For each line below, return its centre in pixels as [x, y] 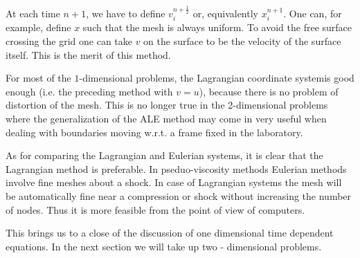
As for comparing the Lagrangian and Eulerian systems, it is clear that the [164, 155]
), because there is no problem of [269, 91]
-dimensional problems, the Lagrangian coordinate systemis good [217, 78]
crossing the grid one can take [69, 41]
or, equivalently [225, 13]
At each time [33, 13]
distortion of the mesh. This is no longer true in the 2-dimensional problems [167, 105]
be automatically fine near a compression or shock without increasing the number [179, 196]
